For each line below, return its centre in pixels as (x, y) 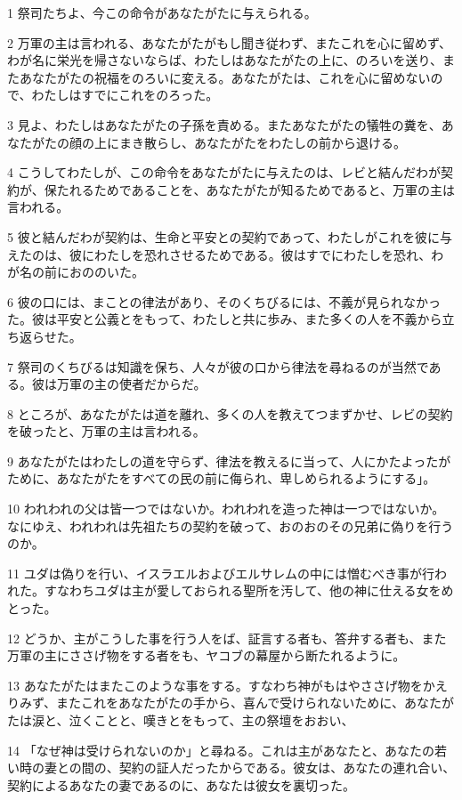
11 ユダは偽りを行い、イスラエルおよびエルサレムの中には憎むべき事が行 (221, 573)
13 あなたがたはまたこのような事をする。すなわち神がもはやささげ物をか (221, 685)
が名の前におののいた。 (76, 272)
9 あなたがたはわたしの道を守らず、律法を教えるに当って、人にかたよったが (229, 461)
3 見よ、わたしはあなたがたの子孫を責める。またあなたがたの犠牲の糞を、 (224, 124)
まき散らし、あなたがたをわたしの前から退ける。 (262, 142)
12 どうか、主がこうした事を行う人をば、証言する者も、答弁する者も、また (227, 638)
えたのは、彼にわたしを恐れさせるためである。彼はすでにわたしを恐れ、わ (226, 254)
